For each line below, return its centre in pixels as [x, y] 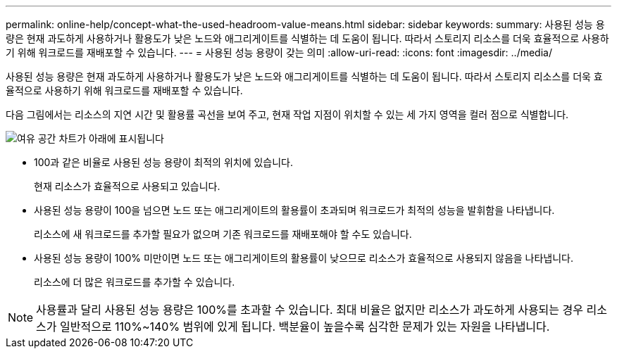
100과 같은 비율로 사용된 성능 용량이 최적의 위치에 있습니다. [164, 162]
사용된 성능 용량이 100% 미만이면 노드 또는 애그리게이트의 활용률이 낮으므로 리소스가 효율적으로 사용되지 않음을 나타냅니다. [304, 258]
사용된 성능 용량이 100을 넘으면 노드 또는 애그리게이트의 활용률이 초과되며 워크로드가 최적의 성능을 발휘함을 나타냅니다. [294, 210]
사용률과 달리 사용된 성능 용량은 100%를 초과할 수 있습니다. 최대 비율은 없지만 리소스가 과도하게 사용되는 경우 [310, 310]
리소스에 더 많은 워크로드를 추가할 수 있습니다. [135, 282]
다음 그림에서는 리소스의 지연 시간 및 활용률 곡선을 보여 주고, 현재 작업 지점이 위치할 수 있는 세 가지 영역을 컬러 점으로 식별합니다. [287, 114]
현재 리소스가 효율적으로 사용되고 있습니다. [127, 186]
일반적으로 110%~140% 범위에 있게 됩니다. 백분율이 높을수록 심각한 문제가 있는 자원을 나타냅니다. [305, 327]
